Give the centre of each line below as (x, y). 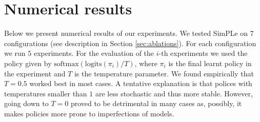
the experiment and (35, 73)
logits (93, 64)
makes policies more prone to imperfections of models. (89, 113)
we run (15, 53)
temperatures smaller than (46, 93)
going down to (26, 103)
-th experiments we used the (203, 53)
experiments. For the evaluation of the (94, 53)
